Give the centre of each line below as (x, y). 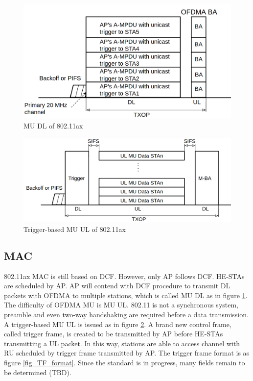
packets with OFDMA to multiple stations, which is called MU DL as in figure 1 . (126, 295)
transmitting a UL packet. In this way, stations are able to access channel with (122, 343)
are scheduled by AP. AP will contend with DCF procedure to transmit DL (117, 286)
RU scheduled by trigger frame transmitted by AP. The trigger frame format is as (127, 353)
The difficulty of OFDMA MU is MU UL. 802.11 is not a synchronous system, (121, 305)
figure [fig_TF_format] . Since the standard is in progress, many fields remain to (125, 362)
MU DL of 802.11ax (53, 126)
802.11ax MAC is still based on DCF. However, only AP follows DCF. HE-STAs (124, 276)
